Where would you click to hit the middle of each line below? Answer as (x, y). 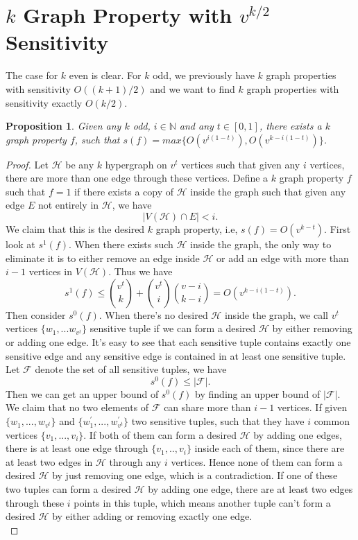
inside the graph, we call (276, 314)
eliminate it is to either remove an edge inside (103, 258)
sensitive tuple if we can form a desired (173, 328)
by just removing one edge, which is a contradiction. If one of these (195, 475)
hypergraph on (136, 164)
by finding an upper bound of (258, 393)
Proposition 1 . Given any (63, 126)
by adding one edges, (298, 434)
